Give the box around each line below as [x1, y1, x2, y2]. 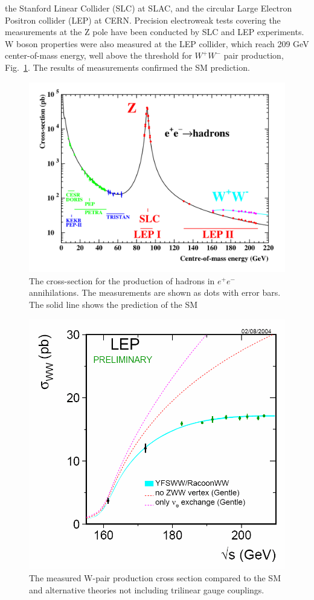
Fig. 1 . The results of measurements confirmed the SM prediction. [5, 60, 250, 73]
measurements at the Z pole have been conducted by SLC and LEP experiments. [5, 25, 304, 38]
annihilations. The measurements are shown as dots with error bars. [29, 286, 281, 299]
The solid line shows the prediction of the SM [29, 298, 198, 311]
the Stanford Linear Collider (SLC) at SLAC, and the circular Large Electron [5, 2, 292, 14]
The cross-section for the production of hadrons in [29, 274, 215, 287]
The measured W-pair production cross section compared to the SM [29, 571, 281, 584]
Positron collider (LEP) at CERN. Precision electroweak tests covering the [5, 13, 281, 26]
